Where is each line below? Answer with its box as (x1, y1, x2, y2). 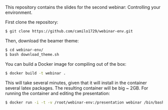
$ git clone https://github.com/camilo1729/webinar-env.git (5, 29, 133, 34)
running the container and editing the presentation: (5, 90, 110, 96)
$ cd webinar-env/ (5, 47, 43, 52)
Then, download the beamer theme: (5, 37, 79, 44)
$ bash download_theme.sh (5, 52, 59, 57)
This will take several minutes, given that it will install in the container (5, 80, 147, 86)
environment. (5, 9, 32, 15)
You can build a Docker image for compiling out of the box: (5, 61, 126, 67)
